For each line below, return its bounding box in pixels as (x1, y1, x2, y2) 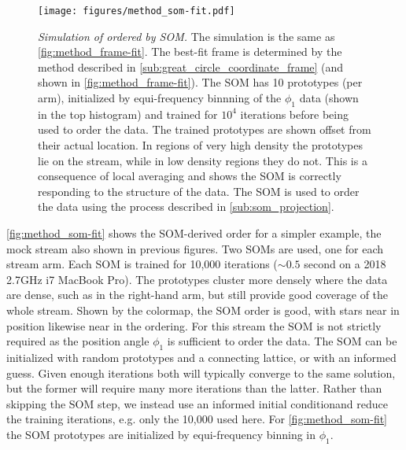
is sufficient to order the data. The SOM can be (167, 333, 397, 349)
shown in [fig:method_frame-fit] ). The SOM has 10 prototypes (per (38, 74, 363, 90)
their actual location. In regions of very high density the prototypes (38, 137, 364, 153)
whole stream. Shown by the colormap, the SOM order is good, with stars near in (6, 301, 400, 318)
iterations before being (240, 105, 349, 122)
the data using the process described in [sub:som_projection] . (38, 198, 334, 215)
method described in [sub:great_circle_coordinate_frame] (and (38, 58, 344, 75)
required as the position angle (6, 333, 149, 349)
